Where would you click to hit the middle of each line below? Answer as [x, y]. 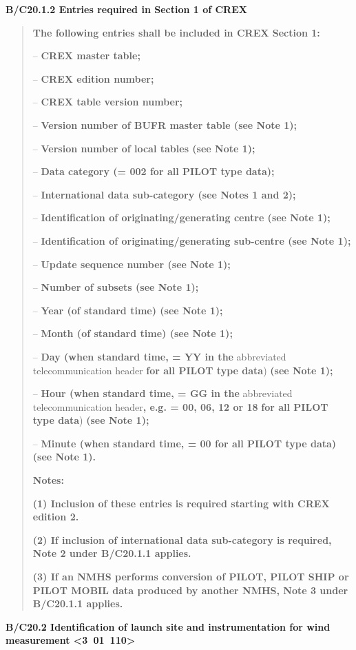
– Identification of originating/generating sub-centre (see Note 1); [192, 240]
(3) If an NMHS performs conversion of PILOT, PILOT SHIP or [191, 577]
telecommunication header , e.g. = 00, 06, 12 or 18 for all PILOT [180, 406]
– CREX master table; [86, 55]
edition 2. [56, 517]
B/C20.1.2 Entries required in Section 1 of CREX [126, 9]
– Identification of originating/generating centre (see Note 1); [181, 217]
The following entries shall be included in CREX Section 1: [176, 32]
